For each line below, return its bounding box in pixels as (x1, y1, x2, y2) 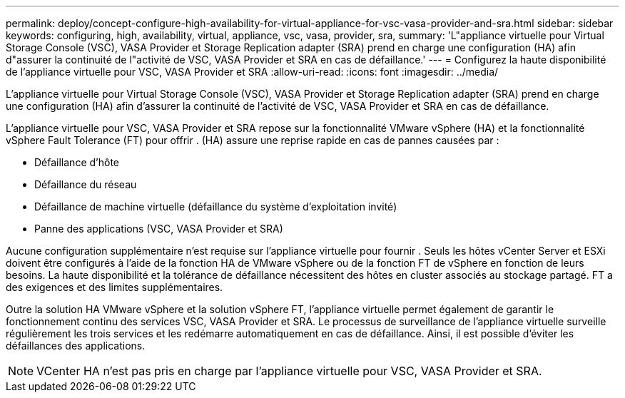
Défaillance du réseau (34, 178, 137, 190)
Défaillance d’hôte (34, 156, 119, 168)
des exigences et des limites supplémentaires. (6, 281, 223, 293)
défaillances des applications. (6, 340, 146, 352)
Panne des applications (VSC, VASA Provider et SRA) (34, 223, 283, 235)
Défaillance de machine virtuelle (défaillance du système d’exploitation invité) (34, 200, 397, 213)
